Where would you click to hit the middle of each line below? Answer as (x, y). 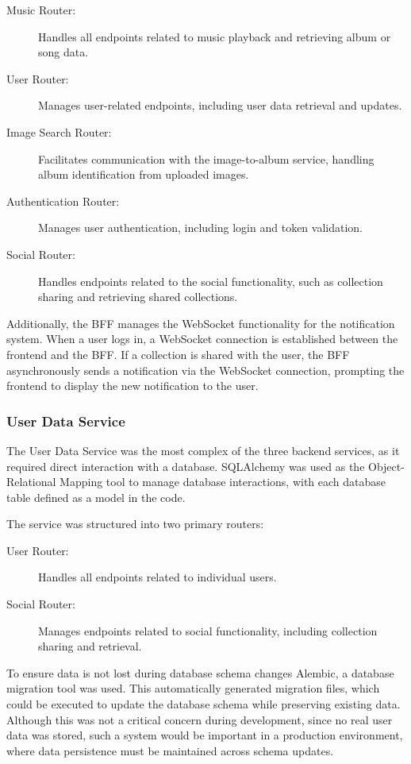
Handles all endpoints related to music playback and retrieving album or (215, 36)
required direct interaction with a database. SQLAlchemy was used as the (186, 466)
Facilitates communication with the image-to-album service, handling (206, 158)
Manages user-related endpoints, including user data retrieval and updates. (220, 105)
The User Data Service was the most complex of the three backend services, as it (203, 450)
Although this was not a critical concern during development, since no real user (200, 719)
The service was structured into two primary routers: (135, 524)
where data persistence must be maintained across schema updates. (170, 750)
